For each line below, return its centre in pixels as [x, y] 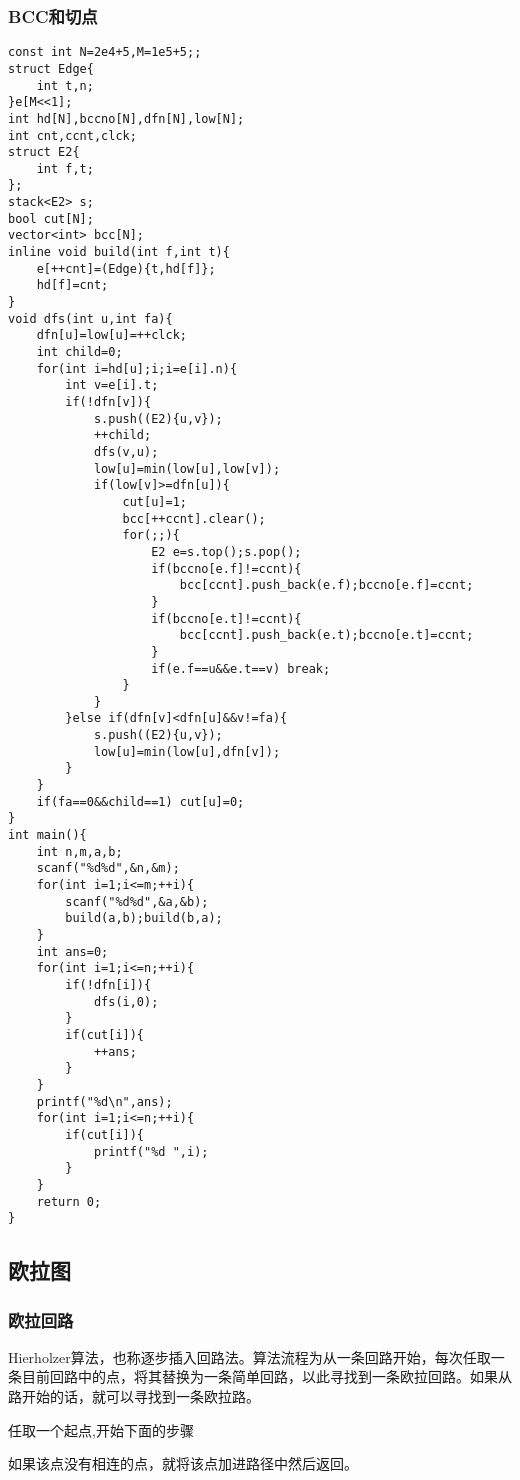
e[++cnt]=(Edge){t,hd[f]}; [126, 268]
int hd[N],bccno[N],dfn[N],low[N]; [126, 118]
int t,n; [65, 85]
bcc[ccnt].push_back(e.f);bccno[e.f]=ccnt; [326, 585]
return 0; [69, 1201]
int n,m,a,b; [79, 851]
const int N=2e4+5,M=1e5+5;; [105, 52]
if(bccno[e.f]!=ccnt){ [226, 568]
